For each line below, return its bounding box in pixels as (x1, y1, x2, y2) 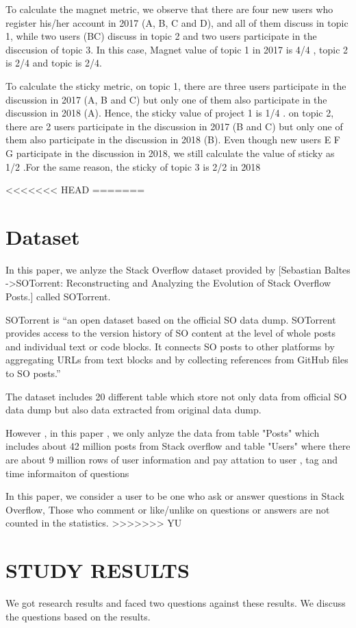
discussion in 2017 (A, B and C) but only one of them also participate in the (5, 92, 327, 106)
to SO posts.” (5, 366, 61, 380)
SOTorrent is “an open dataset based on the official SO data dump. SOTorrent (5, 312, 336, 326)
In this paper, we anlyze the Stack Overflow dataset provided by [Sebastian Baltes (5, 262, 351, 276)
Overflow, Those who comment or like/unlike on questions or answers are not (5, 502, 330, 516)
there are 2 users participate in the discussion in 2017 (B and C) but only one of (5, 119, 343, 133)
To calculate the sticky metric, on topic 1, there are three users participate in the (5, 78, 346, 93)
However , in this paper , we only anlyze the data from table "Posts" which (5, 425, 320, 439)
